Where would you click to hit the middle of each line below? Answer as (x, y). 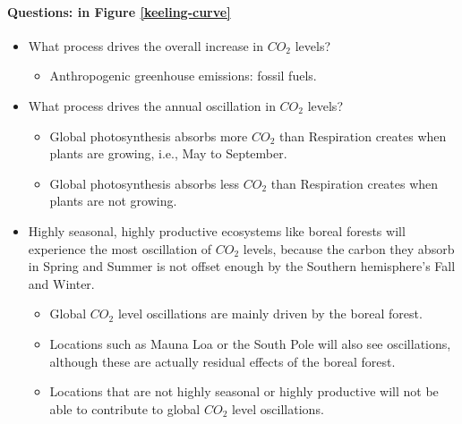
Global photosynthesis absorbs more (149, 136)
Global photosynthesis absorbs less (145, 183)
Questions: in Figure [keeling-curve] (119, 11)
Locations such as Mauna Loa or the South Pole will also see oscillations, (250, 343)
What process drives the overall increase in (145, 45)
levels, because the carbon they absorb (349, 248)
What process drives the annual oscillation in (152, 105)
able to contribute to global (125, 408)
